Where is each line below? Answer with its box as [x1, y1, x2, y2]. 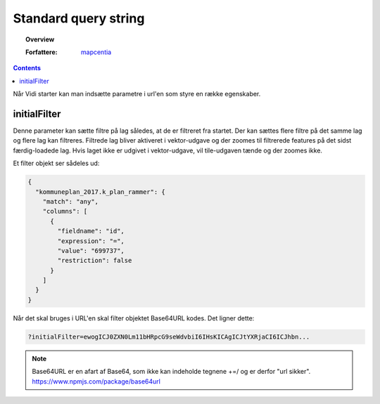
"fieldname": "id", [57, 227, 125, 235]
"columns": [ [42, 207, 88, 216]
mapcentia [81, 48, 112, 56]
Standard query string [13, 11, 145, 26]
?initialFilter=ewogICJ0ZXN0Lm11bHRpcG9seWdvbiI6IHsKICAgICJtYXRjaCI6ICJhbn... [27, 332, 310, 341]
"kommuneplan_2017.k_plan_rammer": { [35, 188, 165, 196]
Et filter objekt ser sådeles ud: [13, 159, 100, 168]
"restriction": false [57, 256, 132, 265]
